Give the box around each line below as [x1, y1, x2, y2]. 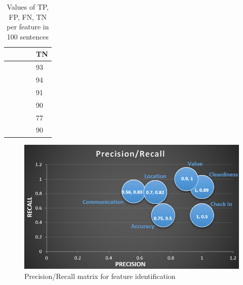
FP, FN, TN [9, 11, 47, 22]
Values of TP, [7, 2, 49, 12]
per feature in [7, 21, 49, 32]
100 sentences [7, 31, 49, 42]
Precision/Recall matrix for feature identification [24, 271, 176, 281]
